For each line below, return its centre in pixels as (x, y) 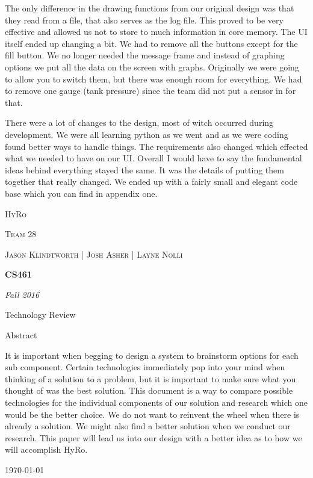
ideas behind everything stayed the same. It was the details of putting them (144, 169)
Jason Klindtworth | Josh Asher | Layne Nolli (94, 254)
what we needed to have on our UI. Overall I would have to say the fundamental (153, 158)
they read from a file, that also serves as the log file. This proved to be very (144, 20)
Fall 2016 (22, 294)
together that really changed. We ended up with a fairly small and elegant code (151, 182)
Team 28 (21, 234)
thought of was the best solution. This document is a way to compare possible (149, 390)
